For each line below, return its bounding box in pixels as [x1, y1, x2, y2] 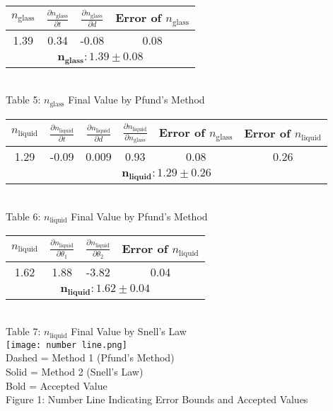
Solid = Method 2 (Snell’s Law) [6, 364, 144, 378]
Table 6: [6, 208, 41, 223]
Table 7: [6, 324, 41, 339]
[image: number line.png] [6, 339, 127, 350]
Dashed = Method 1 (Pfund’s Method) [6, 350, 175, 365]
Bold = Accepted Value [6, 378, 107, 393]
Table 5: [6, 92, 41, 107]
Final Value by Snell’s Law [71, 324, 187, 339]
